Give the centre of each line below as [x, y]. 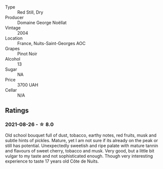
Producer [14, 17]
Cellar [11, 90]
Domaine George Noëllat [42, 22]
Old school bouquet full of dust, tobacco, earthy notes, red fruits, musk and [81, 135]
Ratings [17, 111]
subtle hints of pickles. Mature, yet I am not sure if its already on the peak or [81, 140]
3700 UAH [28, 85]
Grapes [12, 49]
